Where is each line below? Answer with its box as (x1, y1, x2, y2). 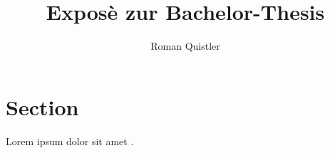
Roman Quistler (150, 38, 220, 53)
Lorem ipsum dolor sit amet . (6, 133, 134, 148)
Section (6, 92, 79, 121)
